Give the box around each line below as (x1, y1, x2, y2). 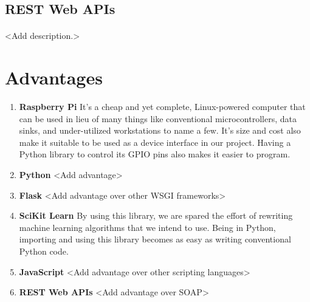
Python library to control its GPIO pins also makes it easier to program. (19, 148, 291, 160)
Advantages (5, 65, 103, 90)
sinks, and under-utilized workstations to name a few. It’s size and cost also (19, 124, 301, 137)
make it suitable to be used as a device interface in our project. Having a (19, 136, 291, 148)
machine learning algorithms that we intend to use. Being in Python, (19, 221, 276, 233)
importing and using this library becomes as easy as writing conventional (19, 233, 291, 245)
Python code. (19, 245, 69, 258)
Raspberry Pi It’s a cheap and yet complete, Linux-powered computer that (19, 100, 306, 113)
